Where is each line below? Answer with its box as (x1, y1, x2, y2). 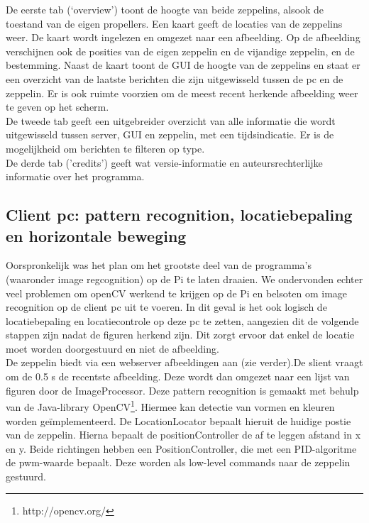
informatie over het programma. (6, 169, 145, 184)
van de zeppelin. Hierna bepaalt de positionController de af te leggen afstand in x (6, 427, 361, 442)
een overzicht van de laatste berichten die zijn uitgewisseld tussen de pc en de (6, 71, 343, 86)
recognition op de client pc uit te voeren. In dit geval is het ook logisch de (6, 299, 327, 314)
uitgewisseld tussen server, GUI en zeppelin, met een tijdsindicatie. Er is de (6, 127, 334, 142)
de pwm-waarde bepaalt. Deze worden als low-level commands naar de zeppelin (6, 455, 351, 470)
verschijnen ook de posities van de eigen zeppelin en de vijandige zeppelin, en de (6, 43, 355, 58)
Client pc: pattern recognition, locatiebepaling (6, 204, 353, 226)
